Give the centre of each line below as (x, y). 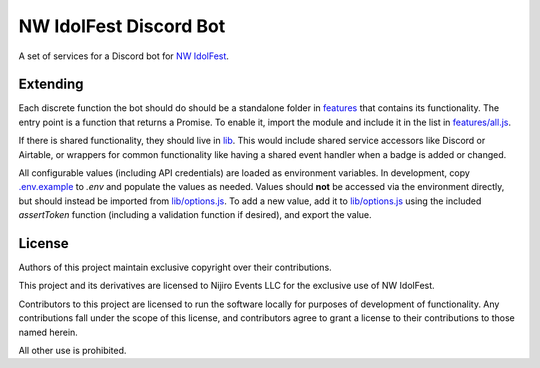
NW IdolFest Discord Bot (122, 26)
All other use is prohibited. (72, 351)
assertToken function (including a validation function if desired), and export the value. (195, 215)
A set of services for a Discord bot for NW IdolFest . (124, 56)
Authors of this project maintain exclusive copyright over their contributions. (175, 267)
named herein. (48, 332)
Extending (51, 84)
